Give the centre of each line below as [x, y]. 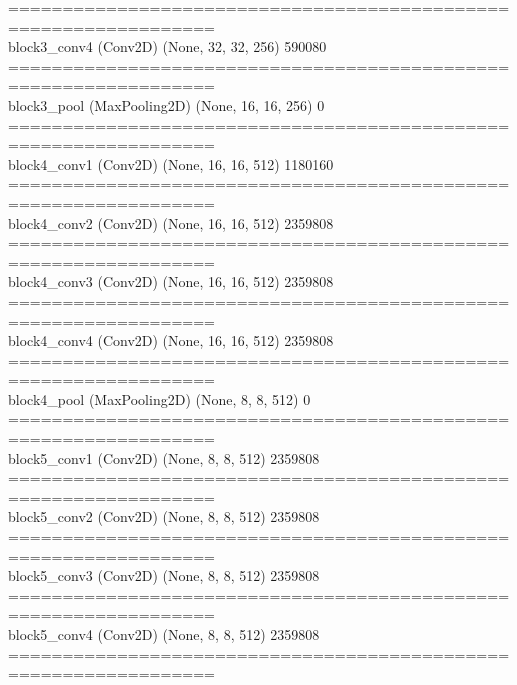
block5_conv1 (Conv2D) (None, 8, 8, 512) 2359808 [164, 457]
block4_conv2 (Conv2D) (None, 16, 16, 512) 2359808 [171, 222]
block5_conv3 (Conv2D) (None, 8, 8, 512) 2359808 [164, 575]
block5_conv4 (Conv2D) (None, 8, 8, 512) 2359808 [164, 634]
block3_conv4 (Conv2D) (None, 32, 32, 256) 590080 [167, 46]
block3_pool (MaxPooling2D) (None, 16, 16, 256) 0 [166, 104]
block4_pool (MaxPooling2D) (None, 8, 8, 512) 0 [159, 398]
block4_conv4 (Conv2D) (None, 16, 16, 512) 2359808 [171, 340]
